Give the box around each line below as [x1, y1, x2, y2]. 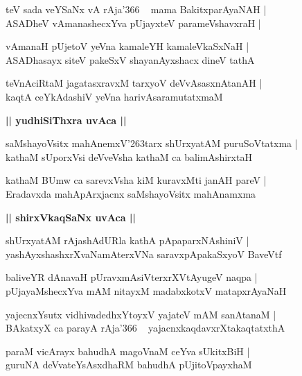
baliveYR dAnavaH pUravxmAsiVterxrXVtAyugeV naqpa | [6, 270, 258, 284]
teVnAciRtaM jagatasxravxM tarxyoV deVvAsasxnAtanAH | [6, 76, 263, 90]
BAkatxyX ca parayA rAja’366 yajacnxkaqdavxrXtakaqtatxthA [6, 321, 285, 335]
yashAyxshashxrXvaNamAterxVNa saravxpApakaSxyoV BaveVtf [6, 246, 282, 261]
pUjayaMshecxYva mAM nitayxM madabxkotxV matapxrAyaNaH [6, 283, 287, 298]
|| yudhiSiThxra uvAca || [6, 112, 127, 127]
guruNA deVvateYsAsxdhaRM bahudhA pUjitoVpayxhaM [6, 357, 252, 372]
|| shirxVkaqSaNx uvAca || [6, 210, 136, 224]
